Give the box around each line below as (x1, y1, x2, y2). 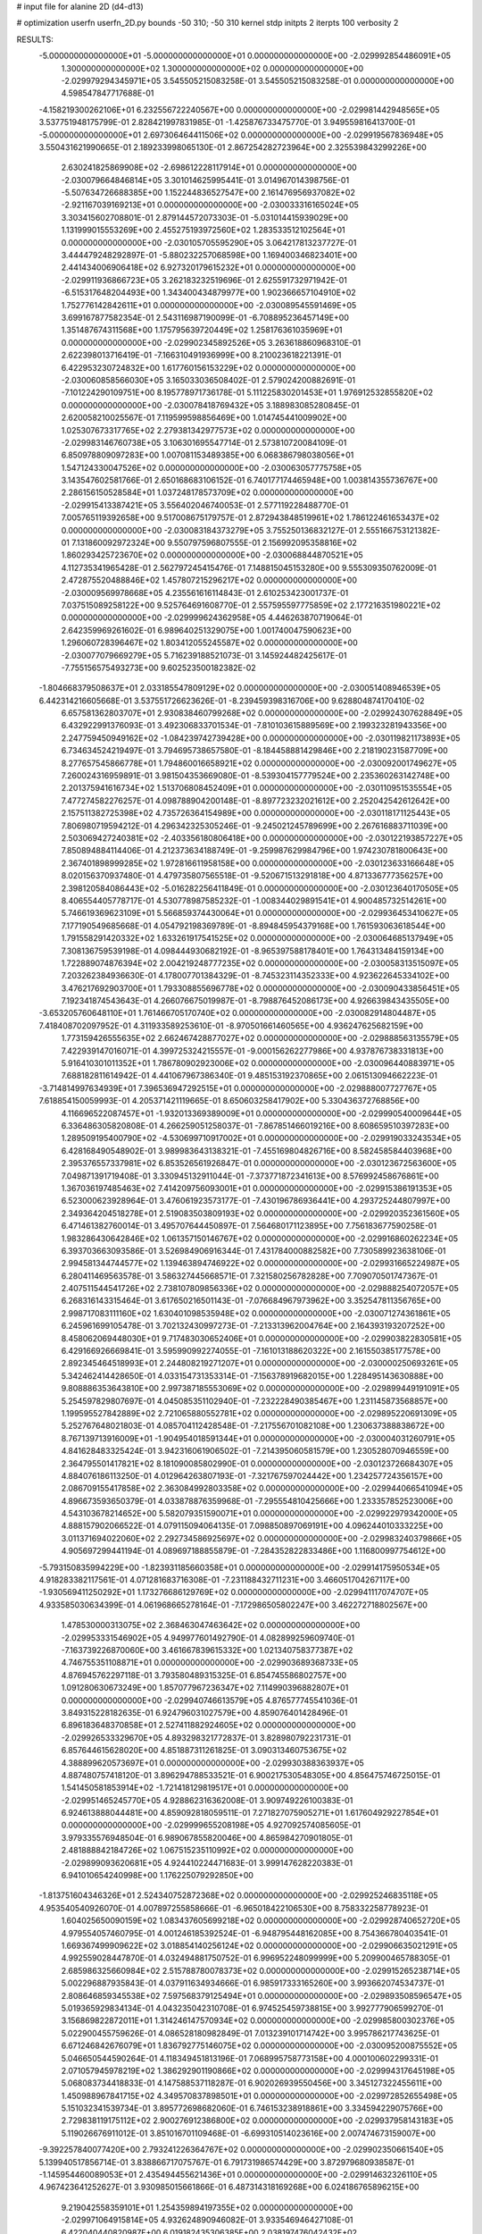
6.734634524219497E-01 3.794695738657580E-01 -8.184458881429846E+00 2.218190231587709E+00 (61, 745, 448, 756)
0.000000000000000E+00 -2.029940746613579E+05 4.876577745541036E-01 (61, 1694, 358, 1706)
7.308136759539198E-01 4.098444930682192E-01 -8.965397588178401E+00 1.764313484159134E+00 (61, 945, 445, 956)
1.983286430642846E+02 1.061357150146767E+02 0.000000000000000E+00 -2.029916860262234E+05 (61, 1233, 459, 1244)
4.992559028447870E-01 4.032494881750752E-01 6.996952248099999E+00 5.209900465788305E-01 (61, 1953, 451, 1963)
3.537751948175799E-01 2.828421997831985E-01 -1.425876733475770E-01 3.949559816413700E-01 (38, 117, 416, 128)
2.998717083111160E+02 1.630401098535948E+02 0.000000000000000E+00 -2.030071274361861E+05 (61, 1307, 451, 1318)
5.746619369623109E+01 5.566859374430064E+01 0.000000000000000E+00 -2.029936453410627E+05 (61, 908, 459, 919)
